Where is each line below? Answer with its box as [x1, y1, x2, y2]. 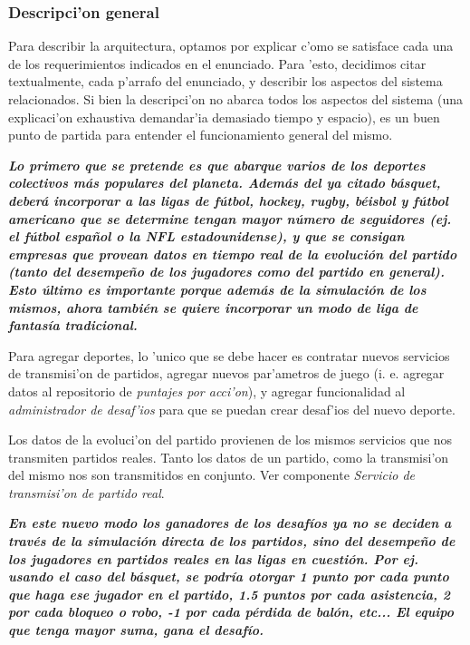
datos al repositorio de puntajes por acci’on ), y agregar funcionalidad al [8, 381, 406, 400]
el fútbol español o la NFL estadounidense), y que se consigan [8, 227, 405, 246]
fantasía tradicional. [8, 316, 138, 335]
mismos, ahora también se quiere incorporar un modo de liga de [8, 298, 418, 317]
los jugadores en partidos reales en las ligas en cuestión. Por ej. [8, 549, 418, 568]
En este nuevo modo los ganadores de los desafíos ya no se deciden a [8, 513, 452, 533]
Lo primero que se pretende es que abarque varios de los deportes [8, 155, 426, 174]
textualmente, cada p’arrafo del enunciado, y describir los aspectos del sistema [8, 72, 443, 91]
